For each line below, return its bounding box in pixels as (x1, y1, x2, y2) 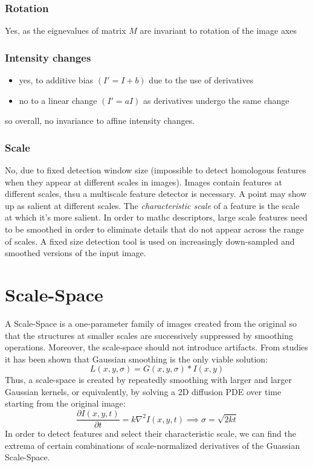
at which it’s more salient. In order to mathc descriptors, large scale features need (5, 211, 308, 224)
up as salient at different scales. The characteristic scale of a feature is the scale (5, 199, 300, 211)
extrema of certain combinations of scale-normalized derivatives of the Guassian (5, 439, 300, 451)
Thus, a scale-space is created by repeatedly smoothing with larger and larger (5, 373, 292, 386)
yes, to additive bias (19, 74, 94, 86)
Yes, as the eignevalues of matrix (5, 24, 126, 37)
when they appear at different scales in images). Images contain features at (5, 175, 282, 188)
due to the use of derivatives (149, 74, 254, 86)
